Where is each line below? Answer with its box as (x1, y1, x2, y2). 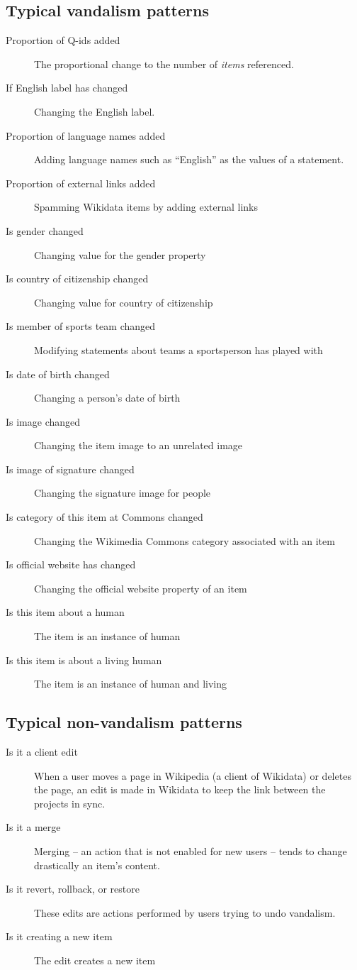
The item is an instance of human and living (34, 676, 227, 691)
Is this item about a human (6, 605, 125, 619)
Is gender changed (6, 223, 84, 238)
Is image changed (6, 414, 81, 429)
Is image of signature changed (6, 461, 135, 476)
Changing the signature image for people (34, 485, 211, 500)
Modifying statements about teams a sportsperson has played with (34, 342, 323, 357)
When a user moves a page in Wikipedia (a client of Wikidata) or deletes (34, 768, 351, 783)
